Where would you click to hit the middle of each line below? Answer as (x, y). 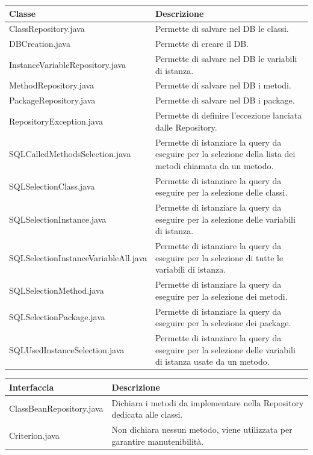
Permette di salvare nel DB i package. (225, 100)
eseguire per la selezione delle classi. (222, 192)
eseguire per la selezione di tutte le (219, 257)
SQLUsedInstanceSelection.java (67, 349)
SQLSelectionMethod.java (57, 290)
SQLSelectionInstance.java (58, 219)
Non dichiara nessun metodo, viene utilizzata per (202, 429)
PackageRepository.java (52, 100)
